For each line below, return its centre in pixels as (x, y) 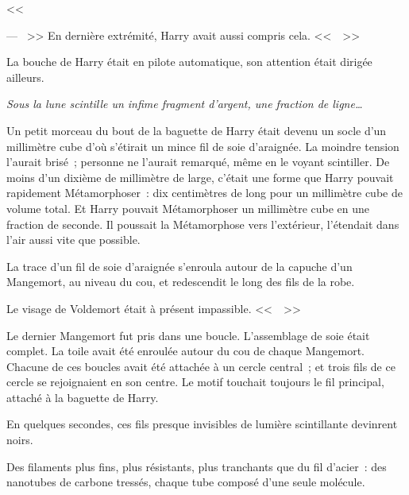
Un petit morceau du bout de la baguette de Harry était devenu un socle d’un (197, 130)
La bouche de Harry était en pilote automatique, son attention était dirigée (189, 62)
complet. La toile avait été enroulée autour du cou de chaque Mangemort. (186, 351)
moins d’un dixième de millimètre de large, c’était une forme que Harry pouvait (200, 177)
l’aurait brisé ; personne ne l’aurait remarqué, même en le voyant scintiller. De (198, 162)
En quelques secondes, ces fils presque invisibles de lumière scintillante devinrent (202, 424)
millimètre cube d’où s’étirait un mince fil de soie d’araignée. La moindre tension (203, 146)
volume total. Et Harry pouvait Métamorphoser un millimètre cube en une (188, 208)
